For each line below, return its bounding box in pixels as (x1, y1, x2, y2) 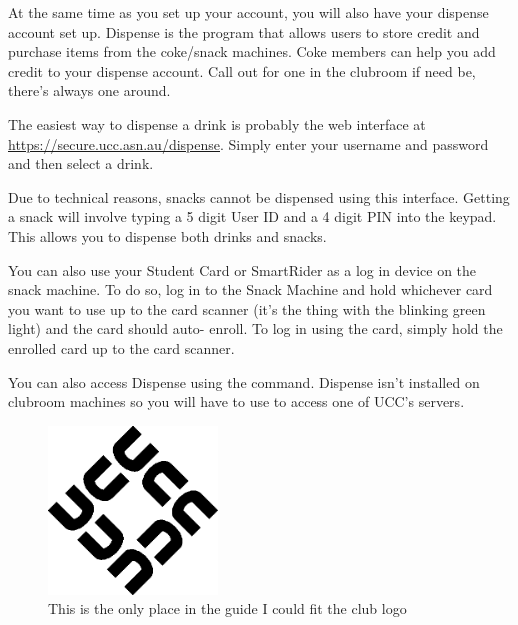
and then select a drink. (8, 153, 154, 174)
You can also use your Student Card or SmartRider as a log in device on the (8, 259, 477, 280)
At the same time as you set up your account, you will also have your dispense (8, 2, 489, 22)
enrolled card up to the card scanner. (8, 337, 235, 358)
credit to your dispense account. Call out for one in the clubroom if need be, (8, 60, 476, 81)
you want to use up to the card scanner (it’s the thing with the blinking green (8, 298, 486, 319)
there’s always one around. (8, 80, 171, 101)
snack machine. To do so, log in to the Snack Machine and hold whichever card (8, 279, 493, 300)
